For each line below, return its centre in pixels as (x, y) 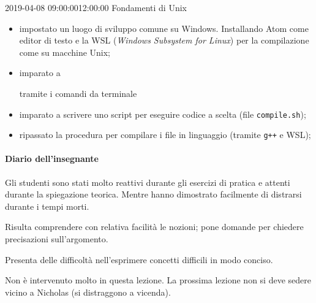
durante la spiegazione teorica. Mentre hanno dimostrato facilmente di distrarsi (153, 194)
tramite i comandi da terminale (78, 93)
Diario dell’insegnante (52, 159)
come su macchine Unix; (65, 52)
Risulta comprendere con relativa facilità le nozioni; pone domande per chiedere (154, 227)
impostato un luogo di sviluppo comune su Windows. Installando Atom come (164, 28)
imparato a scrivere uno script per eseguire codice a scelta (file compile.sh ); (163, 114)
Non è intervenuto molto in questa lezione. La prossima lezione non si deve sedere (158, 280)
